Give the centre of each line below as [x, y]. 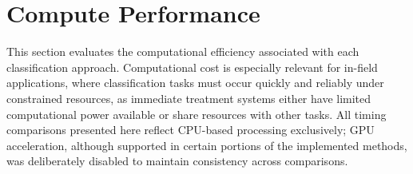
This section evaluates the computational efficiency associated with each [183, 51]
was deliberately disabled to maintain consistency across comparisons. [177, 161]
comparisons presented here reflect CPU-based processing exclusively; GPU [191, 130]
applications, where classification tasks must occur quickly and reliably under [195, 83]
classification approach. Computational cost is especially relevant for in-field [192, 67]
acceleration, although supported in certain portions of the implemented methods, [207, 145]
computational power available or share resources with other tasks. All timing [197, 114]
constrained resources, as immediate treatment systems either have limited [189, 98]
